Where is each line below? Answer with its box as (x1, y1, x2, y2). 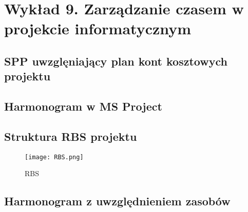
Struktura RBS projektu (4, 128, 137, 144)
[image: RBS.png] (25, 153, 84, 161)
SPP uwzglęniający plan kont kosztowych (4, 53, 227, 69)
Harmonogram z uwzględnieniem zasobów (4, 193, 231, 209)
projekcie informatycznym (4, 18, 192, 39)
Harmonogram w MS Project (4, 98, 162, 114)
